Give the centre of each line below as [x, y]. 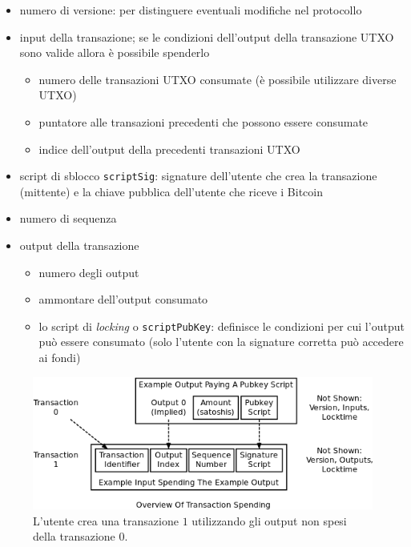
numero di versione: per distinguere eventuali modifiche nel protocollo [191, 10]
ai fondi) [60, 358]
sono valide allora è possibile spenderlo [115, 52]
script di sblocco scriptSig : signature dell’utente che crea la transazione [198, 176]
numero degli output [89, 272]
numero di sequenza [68, 218]
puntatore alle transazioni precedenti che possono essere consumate [203, 121]
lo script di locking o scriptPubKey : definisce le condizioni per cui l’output [222, 326]
